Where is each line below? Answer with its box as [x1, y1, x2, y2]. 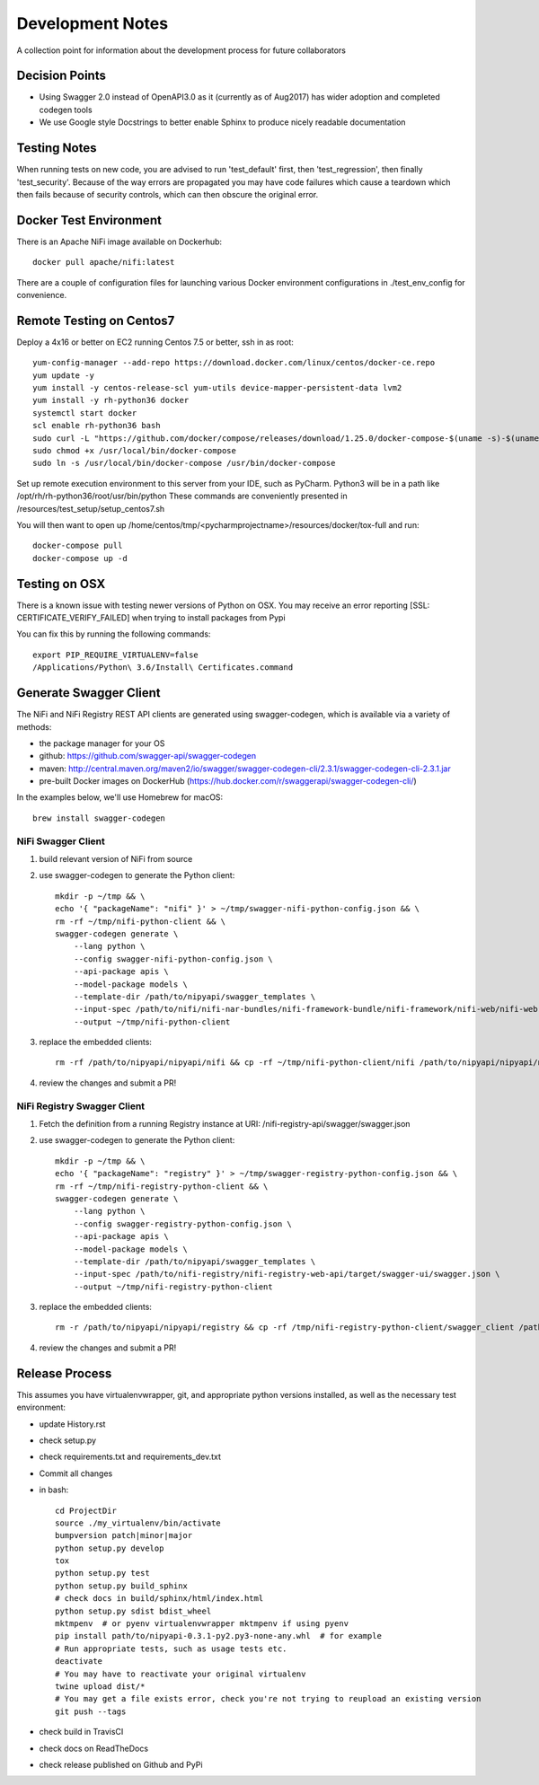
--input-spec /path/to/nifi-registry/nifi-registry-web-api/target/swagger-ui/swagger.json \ [73, 1269, 500, 1279]
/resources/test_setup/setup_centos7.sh [16, 503, 165, 514]
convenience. [16, 290, 67, 300]
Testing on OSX [16, 576, 106, 592]
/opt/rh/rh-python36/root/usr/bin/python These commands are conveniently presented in [16, 490, 348, 502]
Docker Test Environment [16, 212, 162, 228]
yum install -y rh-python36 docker [32, 395, 190, 406]
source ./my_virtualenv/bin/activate [55, 1517, 222, 1528]
